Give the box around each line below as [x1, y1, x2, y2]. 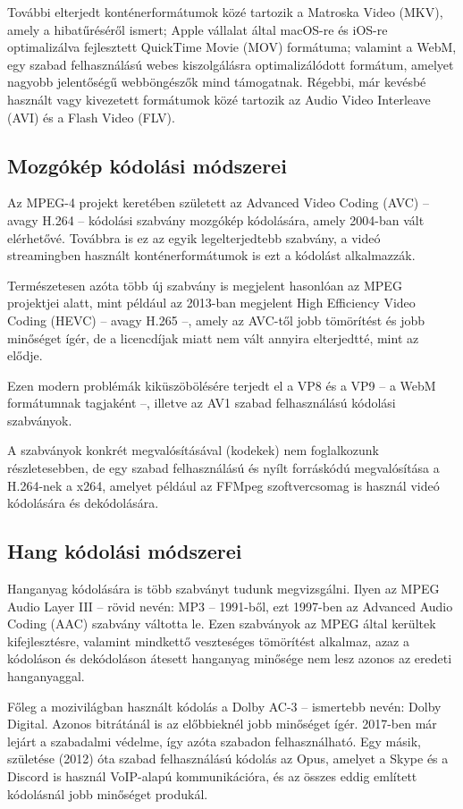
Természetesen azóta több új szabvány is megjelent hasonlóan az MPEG [7, 275, 402, 294]
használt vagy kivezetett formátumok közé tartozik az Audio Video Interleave [7, 89, 431, 108]
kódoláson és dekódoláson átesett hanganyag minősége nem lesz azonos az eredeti [7, 649, 452, 668]
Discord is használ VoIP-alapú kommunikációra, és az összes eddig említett [7, 767, 417, 785]
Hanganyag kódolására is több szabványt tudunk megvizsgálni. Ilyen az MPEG [7, 579, 440, 598]
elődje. [7, 346, 43, 365]
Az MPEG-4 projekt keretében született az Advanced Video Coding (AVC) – [7, 193, 429, 212]
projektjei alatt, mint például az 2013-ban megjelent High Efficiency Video [7, 293, 416, 312]
